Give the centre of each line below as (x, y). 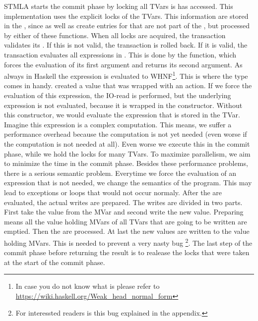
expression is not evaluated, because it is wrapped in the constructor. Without (123, 105)
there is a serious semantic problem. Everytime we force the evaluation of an (120, 173)
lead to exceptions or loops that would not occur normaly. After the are (113, 192)
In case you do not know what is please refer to (88, 286)
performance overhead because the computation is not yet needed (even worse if (126, 134)
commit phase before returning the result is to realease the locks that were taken (127, 252)
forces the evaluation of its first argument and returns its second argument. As (123, 64)
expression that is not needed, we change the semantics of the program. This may (128, 183)
